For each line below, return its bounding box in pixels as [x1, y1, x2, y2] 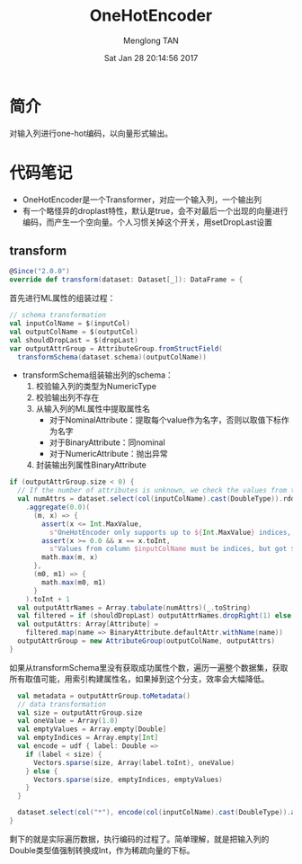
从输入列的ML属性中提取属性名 [35, 404, 151, 414]
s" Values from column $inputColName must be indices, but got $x [49, 545, 299, 554]
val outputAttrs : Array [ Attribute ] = [17, 619, 159, 629]
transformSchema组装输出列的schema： [22, 370, 173, 380]
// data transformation [17, 699, 106, 708]
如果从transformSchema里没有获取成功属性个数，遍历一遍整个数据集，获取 [9, 662, 289, 672]
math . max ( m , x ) [41, 553, 99, 562]
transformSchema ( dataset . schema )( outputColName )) [17, 352, 207, 361]
